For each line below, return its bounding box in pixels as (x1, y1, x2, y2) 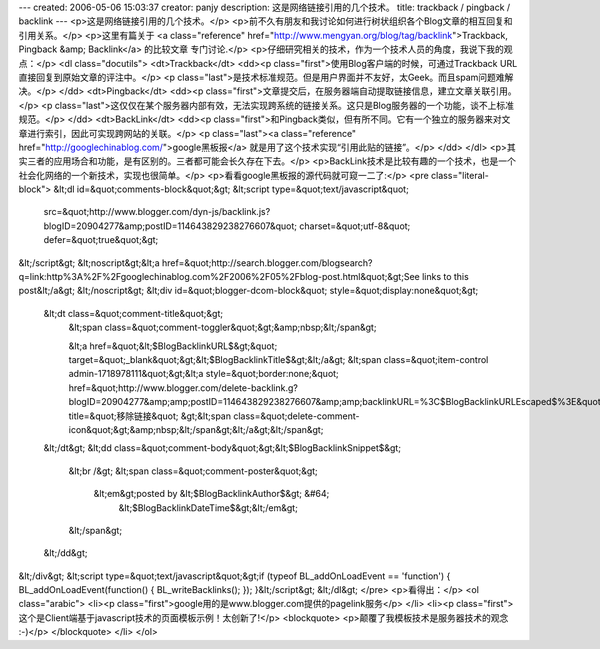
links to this (421, 271, 469, 283)
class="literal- (430, 169, 489, 181)
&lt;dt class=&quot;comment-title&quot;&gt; (43, 307, 224, 319)
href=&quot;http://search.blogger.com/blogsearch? (161, 256, 373, 269)
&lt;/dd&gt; (43, 547, 89, 559)
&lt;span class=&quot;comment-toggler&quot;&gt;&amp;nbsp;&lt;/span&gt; (68, 321, 377, 334)
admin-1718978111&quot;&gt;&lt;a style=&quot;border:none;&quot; (68, 368, 339, 380)
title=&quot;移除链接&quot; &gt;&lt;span (68, 410, 232, 422)
